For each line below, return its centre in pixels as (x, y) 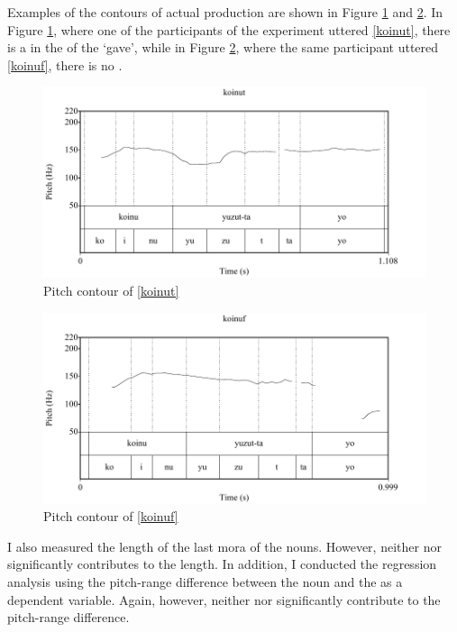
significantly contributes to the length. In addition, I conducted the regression (222, 564)
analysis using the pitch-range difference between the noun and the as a (205, 581)
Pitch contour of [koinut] (111, 290)
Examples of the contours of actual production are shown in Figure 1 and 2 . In (225, 12)
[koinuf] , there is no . (65, 64)
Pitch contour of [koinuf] (111, 516)
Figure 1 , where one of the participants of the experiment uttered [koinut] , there (229, 29)
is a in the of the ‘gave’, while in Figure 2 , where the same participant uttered (223, 47)
